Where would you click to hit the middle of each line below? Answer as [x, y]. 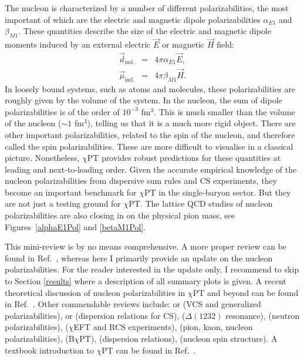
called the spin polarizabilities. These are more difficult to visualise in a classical [149, 146]
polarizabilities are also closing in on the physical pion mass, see [120, 215]
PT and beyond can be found [246, 292]
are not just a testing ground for [63, 203]
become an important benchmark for [71, 192]
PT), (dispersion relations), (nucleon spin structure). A [178, 339]
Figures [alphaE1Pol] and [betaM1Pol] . [75, 226]
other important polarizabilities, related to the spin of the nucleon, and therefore [150, 134]
